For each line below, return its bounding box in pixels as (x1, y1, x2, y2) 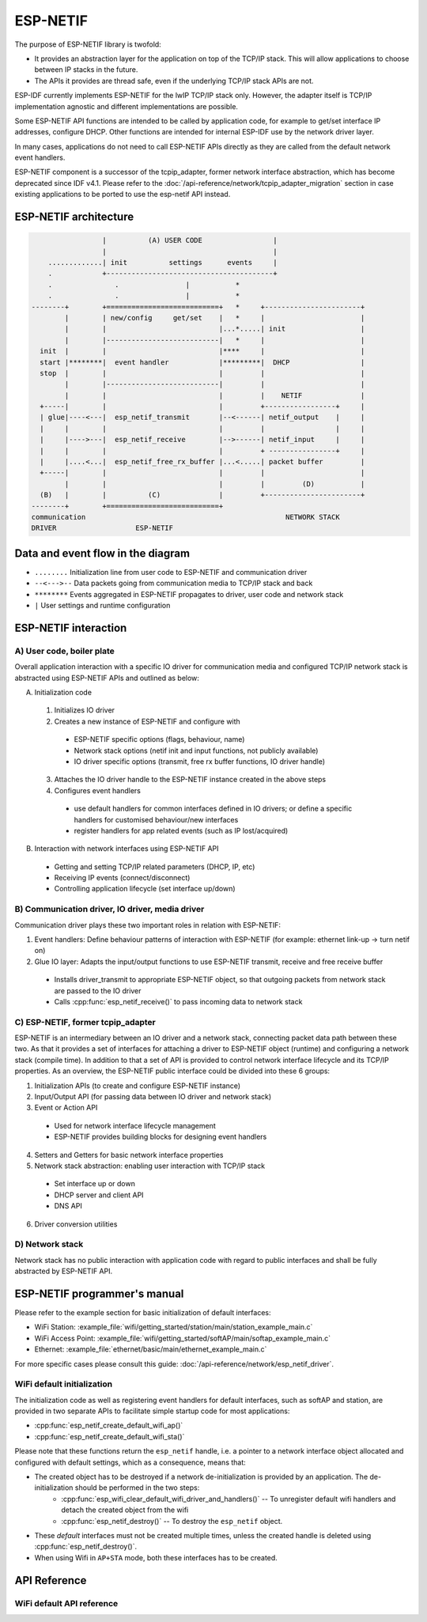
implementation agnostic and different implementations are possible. (14, 101, 239, 111)
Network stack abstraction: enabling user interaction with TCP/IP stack (34, 1161, 266, 1170)
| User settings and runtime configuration (34, 601, 171, 611)
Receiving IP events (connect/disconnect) (54, 873, 191, 883)
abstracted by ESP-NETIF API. (14, 1266, 113, 1276)
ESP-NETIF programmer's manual (14, 1287, 184, 1300)
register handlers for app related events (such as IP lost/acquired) (74, 826, 289, 835)
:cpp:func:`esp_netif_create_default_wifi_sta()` (34, 1431, 185, 1441)
